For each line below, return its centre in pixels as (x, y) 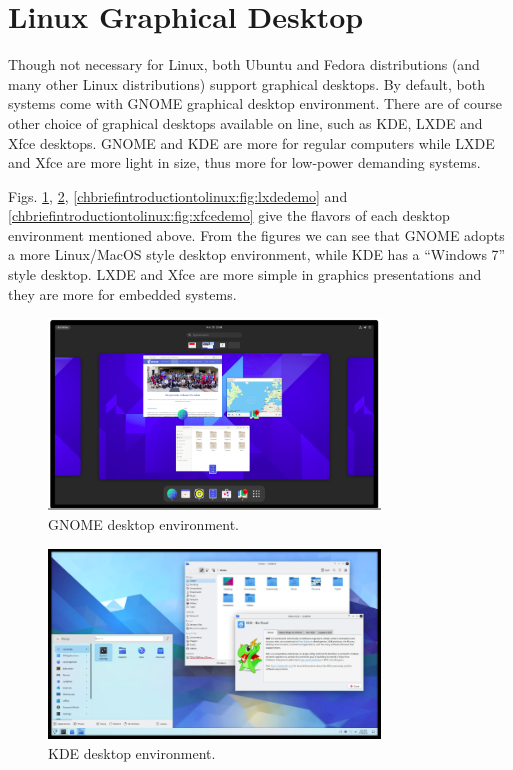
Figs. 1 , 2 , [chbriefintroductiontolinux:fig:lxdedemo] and (178, 195)
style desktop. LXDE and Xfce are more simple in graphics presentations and (245, 274)
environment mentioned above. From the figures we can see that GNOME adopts (256, 234)
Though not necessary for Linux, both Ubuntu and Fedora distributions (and (244, 64)
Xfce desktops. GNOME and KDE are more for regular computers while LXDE (251, 142)
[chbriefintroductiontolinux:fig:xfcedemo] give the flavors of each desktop (229, 215)
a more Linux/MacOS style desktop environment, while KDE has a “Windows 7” (257, 254)
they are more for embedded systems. (122, 293)
